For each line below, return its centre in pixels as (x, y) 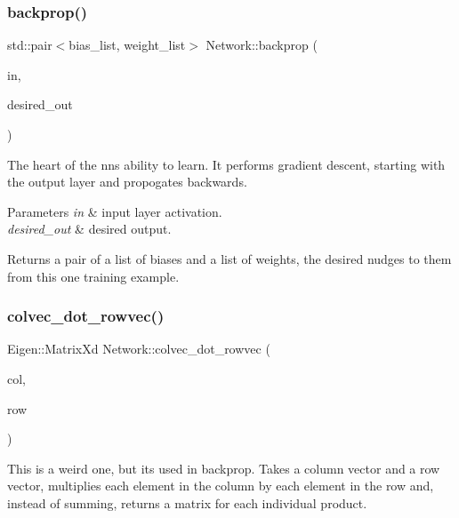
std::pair (30, 45)
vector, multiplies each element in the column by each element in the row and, (221, 486)
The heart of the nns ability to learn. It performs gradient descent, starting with (226, 164)
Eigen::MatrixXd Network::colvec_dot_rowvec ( (139, 349)
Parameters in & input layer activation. (115, 211)
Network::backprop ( (262, 45)
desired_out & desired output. (89, 229)
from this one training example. (93, 276)
